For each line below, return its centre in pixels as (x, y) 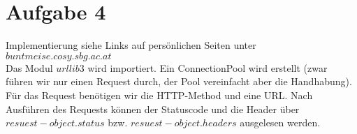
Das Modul (29, 67)
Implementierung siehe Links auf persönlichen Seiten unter (131, 45)
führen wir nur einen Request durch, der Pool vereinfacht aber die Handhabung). (179, 81)
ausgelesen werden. (280, 122)
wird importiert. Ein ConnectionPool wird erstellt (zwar (207, 67)
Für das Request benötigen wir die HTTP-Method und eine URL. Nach (159, 95)
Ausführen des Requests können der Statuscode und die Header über (153, 109)
